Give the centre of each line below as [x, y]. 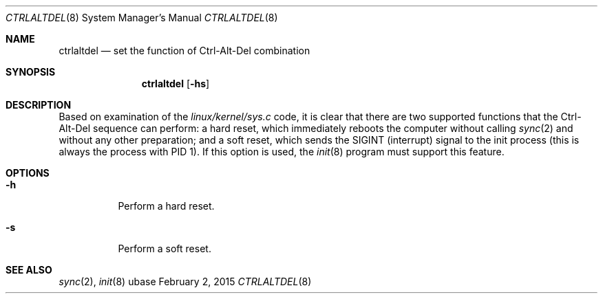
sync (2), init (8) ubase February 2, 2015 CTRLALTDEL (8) [185, 281]
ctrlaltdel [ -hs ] [176, 84]
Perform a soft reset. [165, 248]
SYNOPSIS [31, 72]
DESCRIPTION [39, 105]
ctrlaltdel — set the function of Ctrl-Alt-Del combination [184, 51]
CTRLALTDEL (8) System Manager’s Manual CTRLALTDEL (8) [142, 18]
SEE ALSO [29, 270]
